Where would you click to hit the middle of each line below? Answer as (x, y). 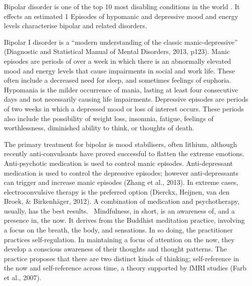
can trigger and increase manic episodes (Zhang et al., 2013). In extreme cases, (121, 182)
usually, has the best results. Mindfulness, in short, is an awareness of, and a (119, 210)
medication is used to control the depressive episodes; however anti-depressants (121, 172)
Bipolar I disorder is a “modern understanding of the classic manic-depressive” (121, 42)
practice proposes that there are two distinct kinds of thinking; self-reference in (122, 258)
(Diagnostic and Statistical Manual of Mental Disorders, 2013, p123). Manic (117, 51)
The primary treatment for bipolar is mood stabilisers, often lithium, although (121, 144)
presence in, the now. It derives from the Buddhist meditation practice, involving (125, 220)
